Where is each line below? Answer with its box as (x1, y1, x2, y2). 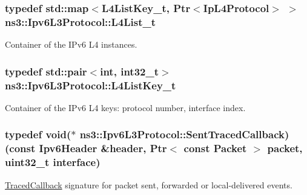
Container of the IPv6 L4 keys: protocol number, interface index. (5, 101, 246, 113)
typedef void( (5, 127, 71, 142)
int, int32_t (100, 63, 159, 78)
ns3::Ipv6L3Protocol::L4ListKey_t (5, 77, 176, 92)
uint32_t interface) (5, 155, 101, 170)
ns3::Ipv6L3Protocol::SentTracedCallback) (79, 127, 289, 142)
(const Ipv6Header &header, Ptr (5, 141, 167, 156)
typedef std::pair (5, 63, 87, 78)
